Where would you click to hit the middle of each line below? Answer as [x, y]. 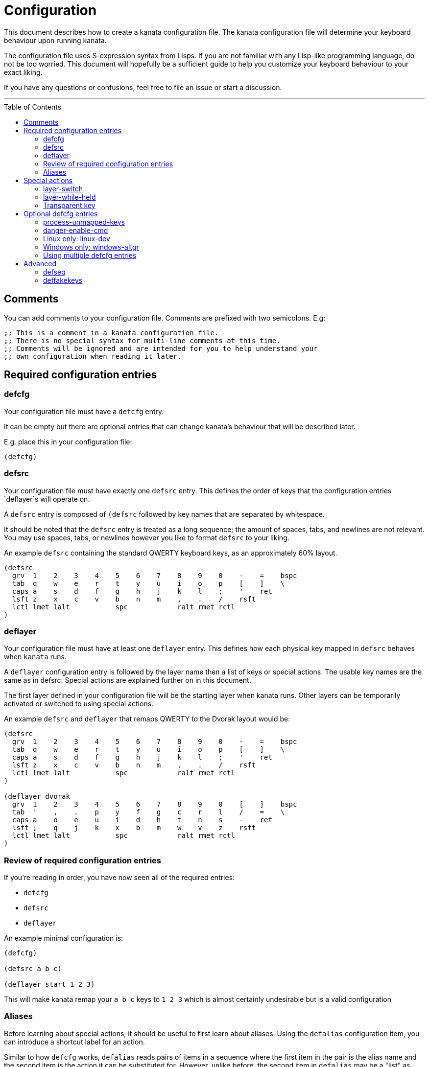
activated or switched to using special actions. [79, 704]
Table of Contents [33, 107]
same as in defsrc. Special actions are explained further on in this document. [128, 680]
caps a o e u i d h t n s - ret [142, 820]
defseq [54, 272]
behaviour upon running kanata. [55, 40]
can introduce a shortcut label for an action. [74, 1042]
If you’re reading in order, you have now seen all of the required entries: [119, 878]
